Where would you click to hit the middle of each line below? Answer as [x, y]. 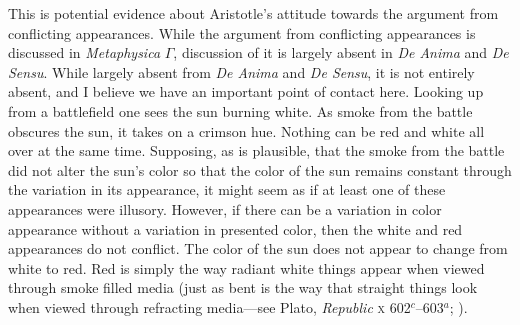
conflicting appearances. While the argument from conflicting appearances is [242, 32]
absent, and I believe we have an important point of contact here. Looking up [246, 91]
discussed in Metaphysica [84, 52]
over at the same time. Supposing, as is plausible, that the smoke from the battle [256, 150]
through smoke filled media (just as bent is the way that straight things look [243, 287]
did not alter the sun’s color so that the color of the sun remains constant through [260, 169]
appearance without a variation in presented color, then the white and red [235, 228]
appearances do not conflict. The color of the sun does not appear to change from [258, 248]
